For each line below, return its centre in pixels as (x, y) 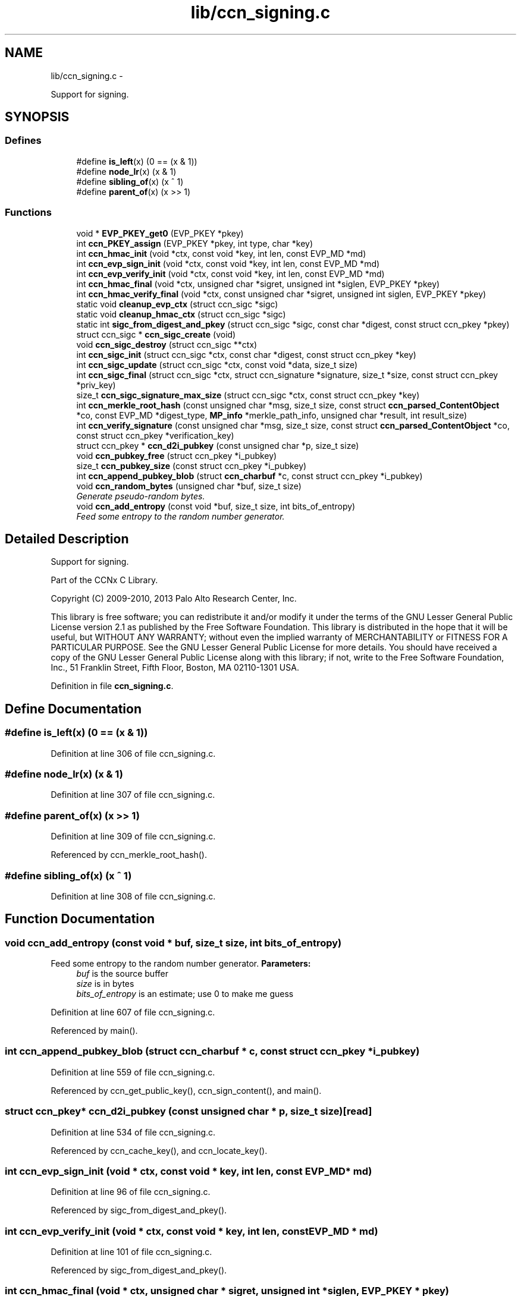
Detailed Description (67, 539)
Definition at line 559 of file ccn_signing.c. (133, 1072)
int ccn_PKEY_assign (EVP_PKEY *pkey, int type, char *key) (195, 243)
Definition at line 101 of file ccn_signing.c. (131, 1252)
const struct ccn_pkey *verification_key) (155, 435)
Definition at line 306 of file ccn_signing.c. (133, 753)
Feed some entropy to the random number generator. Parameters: (181, 964)
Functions (28, 213)
